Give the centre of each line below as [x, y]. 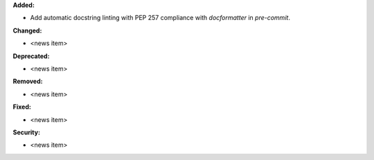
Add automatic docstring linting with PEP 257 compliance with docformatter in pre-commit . [160, 18]
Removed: [28, 81]
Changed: [27, 30]
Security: [27, 132]
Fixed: [22, 107]
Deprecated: [31, 56]
